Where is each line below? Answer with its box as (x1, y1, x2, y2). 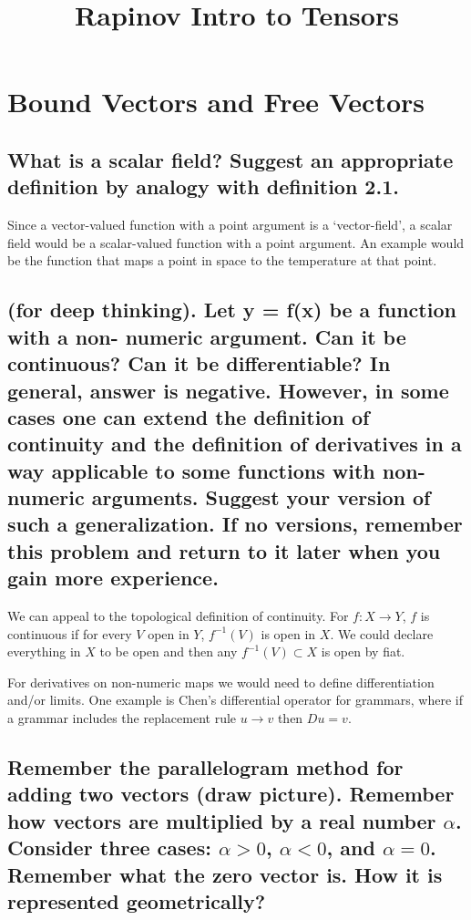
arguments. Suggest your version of (91, 483, 431, 512)
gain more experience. (7, 563, 219, 592)
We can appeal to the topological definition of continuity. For (7, 606, 349, 625)
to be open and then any (99, 642, 238, 661)
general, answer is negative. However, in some (7, 376, 449, 404)
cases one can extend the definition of (7, 402, 370, 430)
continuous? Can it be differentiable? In (7, 349, 391, 377)
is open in (261, 624, 316, 643)
